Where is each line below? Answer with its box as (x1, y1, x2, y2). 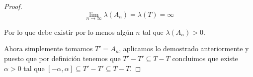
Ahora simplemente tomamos (4, 43, 93, 54)
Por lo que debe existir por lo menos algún (4, 26, 134, 37)
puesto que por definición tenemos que (4, 53, 121, 63)
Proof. (4, 1, 22, 11)
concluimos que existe (172, 53, 238, 63)
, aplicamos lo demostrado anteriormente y (119, 43, 249, 54)
